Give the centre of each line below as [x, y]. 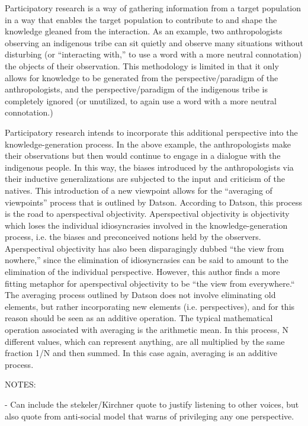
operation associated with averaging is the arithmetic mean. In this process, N [147, 330]
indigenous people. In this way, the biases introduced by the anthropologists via [149, 167]
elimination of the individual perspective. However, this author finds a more [142, 272]
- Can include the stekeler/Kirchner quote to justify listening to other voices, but [152, 404]
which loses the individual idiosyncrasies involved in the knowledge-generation [146, 225]
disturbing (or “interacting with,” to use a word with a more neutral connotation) [153, 54]
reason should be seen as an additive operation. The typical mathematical [139, 318]
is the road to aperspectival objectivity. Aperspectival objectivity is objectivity [147, 214]
